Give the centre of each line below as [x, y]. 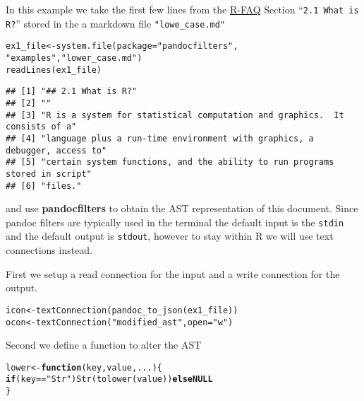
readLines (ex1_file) [54, 70]
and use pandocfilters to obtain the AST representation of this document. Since [182, 208]
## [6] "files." [44, 186]
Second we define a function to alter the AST [104, 345]
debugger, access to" [56, 150]
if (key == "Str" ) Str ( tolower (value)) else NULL [109, 379]
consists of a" [41, 127]
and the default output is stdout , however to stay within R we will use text [170, 236]
